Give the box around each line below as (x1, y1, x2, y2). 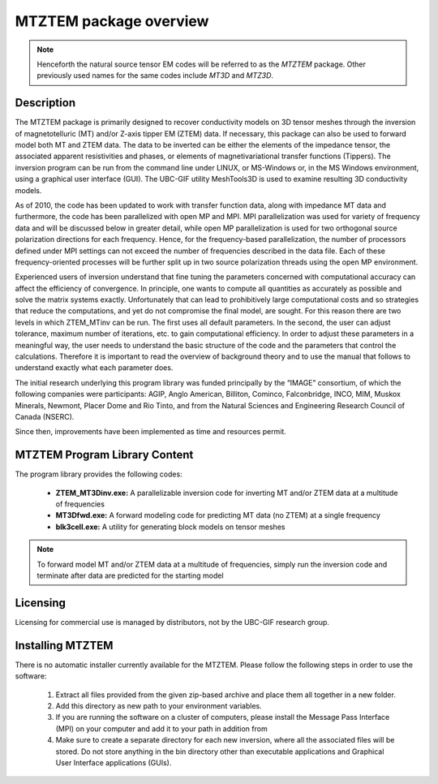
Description (15, 96, 76, 110)
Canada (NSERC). (15, 412, 75, 421)
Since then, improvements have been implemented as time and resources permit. (15, 427, 287, 437)
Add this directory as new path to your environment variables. (55, 701, 263, 711)
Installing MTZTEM (15, 638, 114, 653)
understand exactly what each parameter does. (15, 363, 174, 373)
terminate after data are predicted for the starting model (36, 571, 224, 580)
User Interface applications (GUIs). (55, 757, 172, 767)
